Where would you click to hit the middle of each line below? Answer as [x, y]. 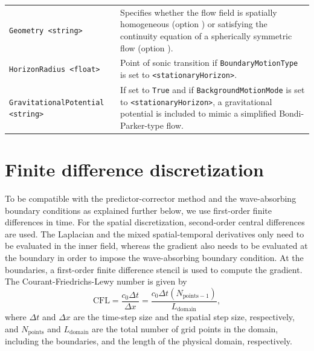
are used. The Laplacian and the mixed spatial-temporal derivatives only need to [155, 233]
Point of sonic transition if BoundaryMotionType [209, 63]
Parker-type [142, 125]
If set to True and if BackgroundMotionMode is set [213, 89]
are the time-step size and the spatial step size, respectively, [184, 317]
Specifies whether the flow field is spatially [199, 12]
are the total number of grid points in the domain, [185, 328]
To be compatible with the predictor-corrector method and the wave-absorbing [151, 198]
